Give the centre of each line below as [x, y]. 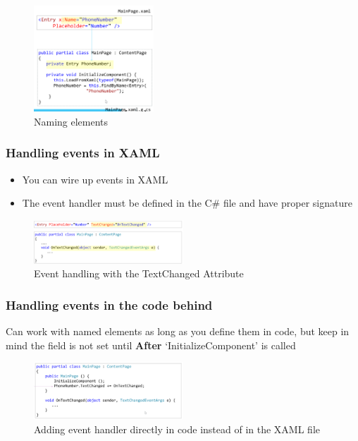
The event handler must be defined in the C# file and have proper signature [187, 203]
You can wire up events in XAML [95, 179]
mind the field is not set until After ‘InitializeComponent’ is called [151, 345]
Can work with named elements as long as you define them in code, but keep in [178, 331]
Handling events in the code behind [109, 305]
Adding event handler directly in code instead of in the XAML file [177, 429]
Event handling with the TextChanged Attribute [139, 273]
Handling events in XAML [83, 153]
